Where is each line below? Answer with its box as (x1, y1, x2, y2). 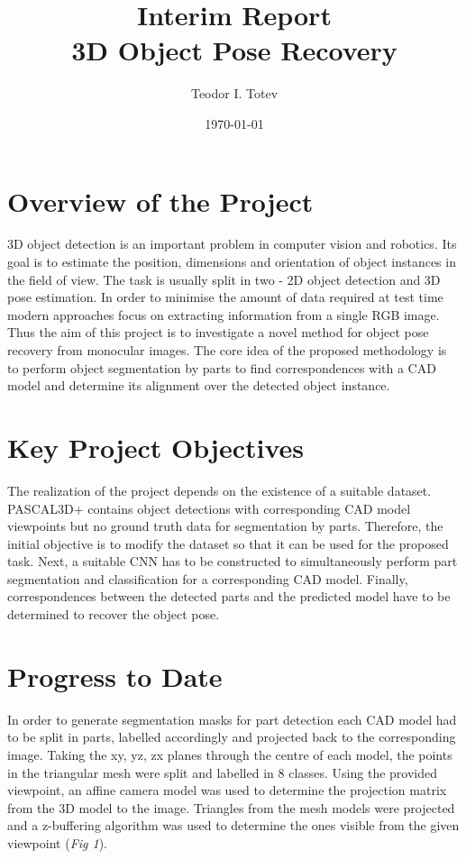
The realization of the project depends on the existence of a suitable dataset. (7, 480, 432, 499)
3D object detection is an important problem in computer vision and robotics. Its (7, 234, 457, 253)
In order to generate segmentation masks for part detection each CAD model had (7, 709, 457, 728)
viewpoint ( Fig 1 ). (7, 833, 108, 852)
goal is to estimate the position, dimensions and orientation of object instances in (7, 252, 456, 271)
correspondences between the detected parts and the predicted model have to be (7, 587, 451, 606)
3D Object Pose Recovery (71, 32, 397, 69)
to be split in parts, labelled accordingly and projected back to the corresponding (7, 727, 456, 746)
